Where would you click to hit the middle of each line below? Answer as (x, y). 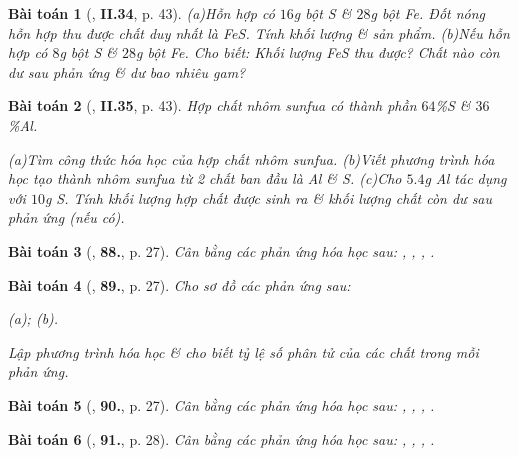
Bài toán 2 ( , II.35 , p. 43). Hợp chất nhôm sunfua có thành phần (212, 105)
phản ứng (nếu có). (66, 217)
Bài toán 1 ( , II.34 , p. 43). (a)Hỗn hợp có (141, 13)
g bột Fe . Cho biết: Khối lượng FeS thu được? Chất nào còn (318, 52)
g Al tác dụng (465, 178)
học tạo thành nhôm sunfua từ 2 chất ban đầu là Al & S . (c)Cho (205, 178)
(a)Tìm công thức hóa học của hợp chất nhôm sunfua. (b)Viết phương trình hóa (251, 158)
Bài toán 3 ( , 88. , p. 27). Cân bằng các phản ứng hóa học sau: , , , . (221, 250)
